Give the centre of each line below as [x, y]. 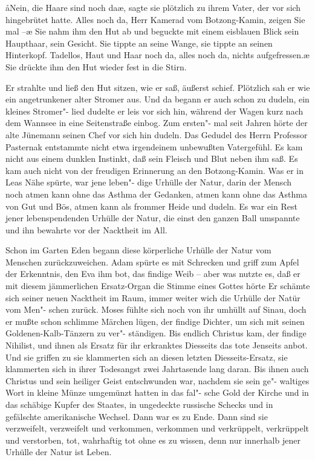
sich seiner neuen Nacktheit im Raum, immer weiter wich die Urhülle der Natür [153, 297]
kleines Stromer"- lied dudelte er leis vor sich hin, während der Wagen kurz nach [154, 111]
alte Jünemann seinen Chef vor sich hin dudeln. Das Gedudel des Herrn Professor [157, 134]
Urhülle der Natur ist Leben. [59, 452]
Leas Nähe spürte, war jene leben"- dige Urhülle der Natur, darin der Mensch [148, 182]
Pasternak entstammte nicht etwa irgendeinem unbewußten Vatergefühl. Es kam [154, 146]
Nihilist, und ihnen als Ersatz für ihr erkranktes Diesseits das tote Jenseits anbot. [157, 345]
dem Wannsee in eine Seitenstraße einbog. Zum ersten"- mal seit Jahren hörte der [157, 123]
